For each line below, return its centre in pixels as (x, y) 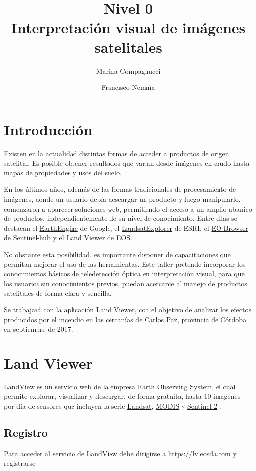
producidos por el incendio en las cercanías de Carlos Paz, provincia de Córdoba (125, 319)
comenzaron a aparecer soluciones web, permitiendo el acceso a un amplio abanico (128, 208)
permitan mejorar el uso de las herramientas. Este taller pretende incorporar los (125, 264)
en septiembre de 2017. (38, 329)
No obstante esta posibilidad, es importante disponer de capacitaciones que (117, 254)
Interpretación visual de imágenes (128, 27)
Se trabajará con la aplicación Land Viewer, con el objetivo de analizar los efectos (128, 309)
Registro (26, 433)
